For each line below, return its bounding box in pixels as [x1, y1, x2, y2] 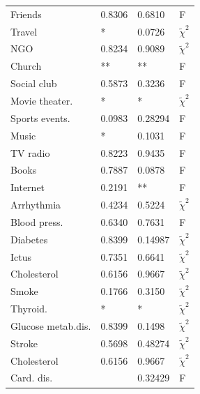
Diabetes [10, 232, 48, 246]
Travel [10, 24, 38, 38]
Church [10, 59, 42, 73]
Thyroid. [10, 301, 47, 316]
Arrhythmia [10, 197, 61, 212]
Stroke [10, 335, 38, 350]
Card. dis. [10, 370, 53, 385]
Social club [10, 76, 57, 91]
